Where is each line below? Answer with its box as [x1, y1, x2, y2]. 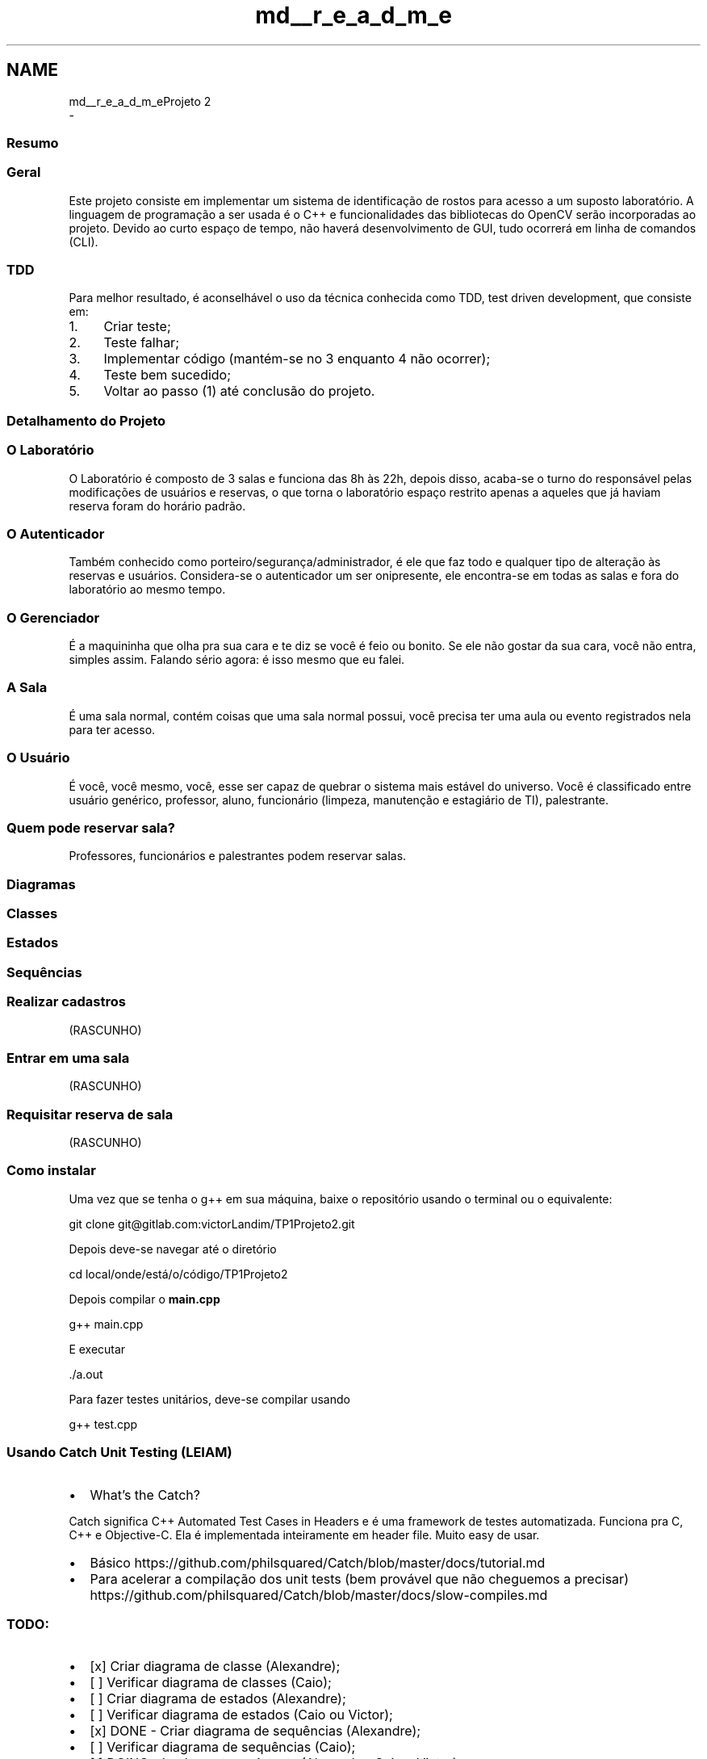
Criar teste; [103, 318, 171, 335]
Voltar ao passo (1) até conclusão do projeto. [103, 383, 375, 400]
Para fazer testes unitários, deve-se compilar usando [69, 1392, 350, 1406]
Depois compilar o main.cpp [69, 1291, 220, 1306]
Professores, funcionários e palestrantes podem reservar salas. [69, 849, 407, 863]
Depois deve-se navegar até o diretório [69, 1241, 277, 1256]
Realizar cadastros [6, 993, 126, 1010]
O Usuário [6, 749, 70, 766]
